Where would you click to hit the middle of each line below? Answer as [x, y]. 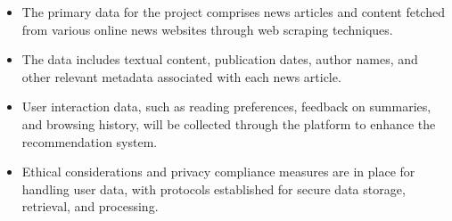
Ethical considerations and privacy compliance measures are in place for [218, 172]
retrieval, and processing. [90, 206]
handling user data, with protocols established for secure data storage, [214, 188]
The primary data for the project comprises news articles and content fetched [233, 12]
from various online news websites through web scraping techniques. [207, 29]
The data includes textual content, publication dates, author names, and [220, 59]
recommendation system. [90, 141]
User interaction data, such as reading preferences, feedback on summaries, [226, 106]
